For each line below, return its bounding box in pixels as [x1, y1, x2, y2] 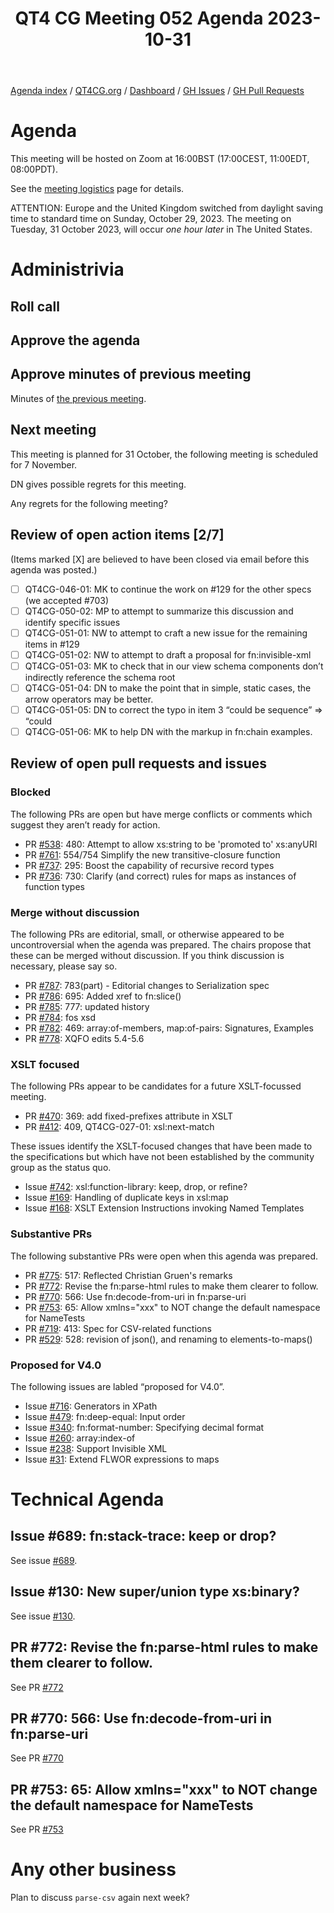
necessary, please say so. [10, 960, 118, 972]
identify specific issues [24, 616, 121, 628]
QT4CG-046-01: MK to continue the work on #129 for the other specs [24, 583, 312, 595]
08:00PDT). [10, 163, 58, 176]
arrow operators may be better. [24, 693, 154, 705]
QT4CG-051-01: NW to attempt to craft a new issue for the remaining [24, 627, 308, 639]
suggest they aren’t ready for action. [10, 818, 161, 831]
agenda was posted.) [10, 563, 98, 576]
